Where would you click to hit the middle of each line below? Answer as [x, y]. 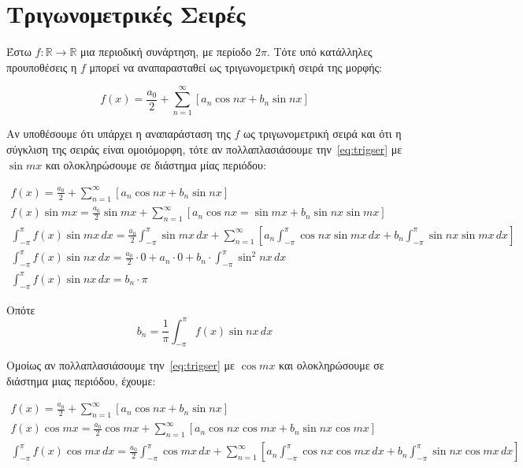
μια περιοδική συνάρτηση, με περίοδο [166, 52]
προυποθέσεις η [42, 67]
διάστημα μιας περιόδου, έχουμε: [81, 381]
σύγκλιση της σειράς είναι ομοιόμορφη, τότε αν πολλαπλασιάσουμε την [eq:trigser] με [204, 149]
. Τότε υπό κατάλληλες [319, 52]
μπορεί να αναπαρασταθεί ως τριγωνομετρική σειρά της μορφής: [236, 67]
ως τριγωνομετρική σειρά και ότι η [322, 134]
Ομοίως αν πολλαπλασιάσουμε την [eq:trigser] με [121, 365]
